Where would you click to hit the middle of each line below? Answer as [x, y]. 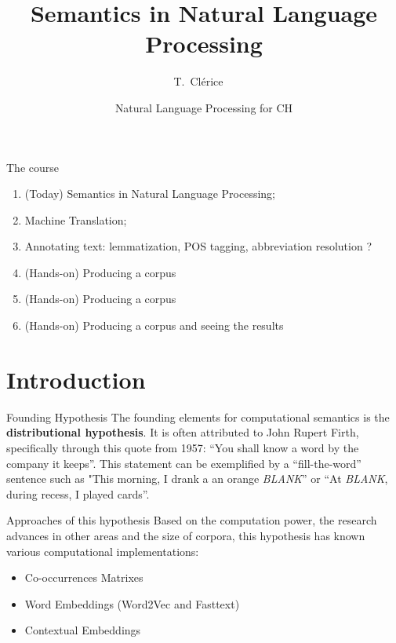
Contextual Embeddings [83, 630]
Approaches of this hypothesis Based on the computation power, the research [192, 520]
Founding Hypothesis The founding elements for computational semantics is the [198, 416]
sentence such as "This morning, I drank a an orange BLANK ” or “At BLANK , [197, 479]
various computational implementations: [103, 551]
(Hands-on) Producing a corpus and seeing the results [154, 325]
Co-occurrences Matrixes [84, 577]
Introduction [76, 379]
